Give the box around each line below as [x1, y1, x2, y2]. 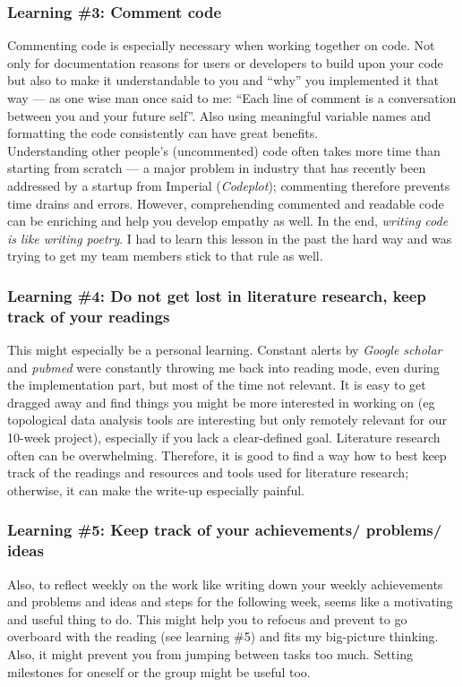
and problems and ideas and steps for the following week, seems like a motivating [7, 592, 453, 611]
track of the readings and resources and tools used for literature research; [7, 463, 409, 482]
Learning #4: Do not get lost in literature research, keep [7, 284, 426, 306]
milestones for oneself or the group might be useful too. [7, 662, 311, 681]
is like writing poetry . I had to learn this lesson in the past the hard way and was [7, 228, 452, 247]
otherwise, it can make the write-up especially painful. [7, 480, 304, 499]
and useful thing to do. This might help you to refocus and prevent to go [7, 609, 407, 628]
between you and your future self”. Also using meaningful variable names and [7, 106, 431, 125]
